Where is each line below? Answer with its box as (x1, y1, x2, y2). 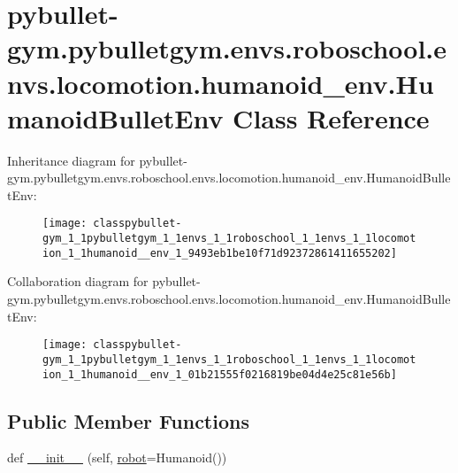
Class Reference (233, 99, 430, 136)
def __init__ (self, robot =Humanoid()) (7, 448, 227, 467)
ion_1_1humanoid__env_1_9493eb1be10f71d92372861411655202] (42, 246, 397, 260)
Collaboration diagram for (7, 272, 149, 291)
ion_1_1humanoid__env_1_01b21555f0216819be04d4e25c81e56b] (42, 368, 397, 381)
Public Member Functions (7, 407, 249, 434)
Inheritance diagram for (7, 151, 135, 169)
